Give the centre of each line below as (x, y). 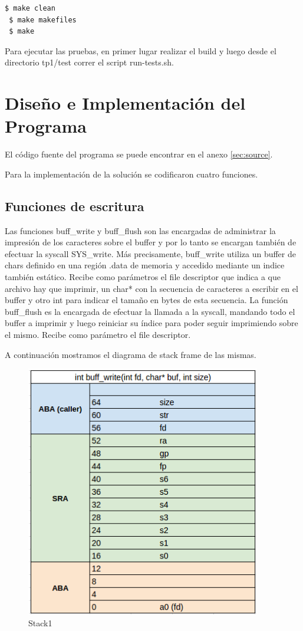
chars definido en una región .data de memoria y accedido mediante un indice (145, 265)
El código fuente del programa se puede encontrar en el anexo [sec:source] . (139, 154)
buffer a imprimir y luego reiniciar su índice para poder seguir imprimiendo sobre (151, 323)
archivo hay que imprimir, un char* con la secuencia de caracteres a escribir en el (151, 288)
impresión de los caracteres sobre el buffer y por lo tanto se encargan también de (151, 242)
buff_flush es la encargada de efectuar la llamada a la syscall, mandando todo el (150, 311)
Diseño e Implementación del (125, 103)
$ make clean (30, 8)
